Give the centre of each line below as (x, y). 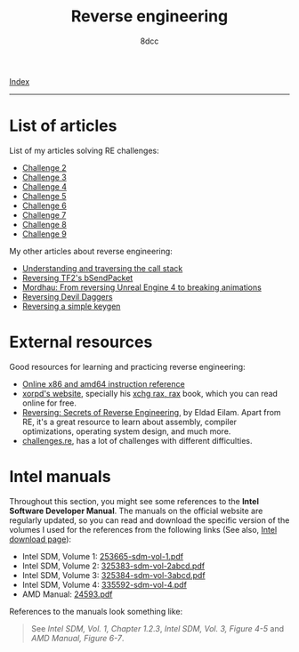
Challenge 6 (44, 205)
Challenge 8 (44, 224)
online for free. (49, 403)
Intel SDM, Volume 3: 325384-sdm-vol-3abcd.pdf (114, 575)
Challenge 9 (44, 234)
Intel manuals (60, 477)
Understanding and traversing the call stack (102, 268)
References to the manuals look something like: (96, 611)
